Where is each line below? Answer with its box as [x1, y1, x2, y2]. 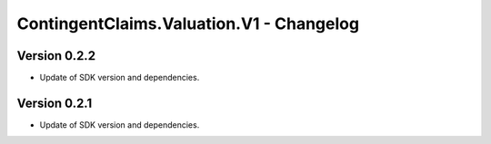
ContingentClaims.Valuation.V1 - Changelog [16, 14, 359, 34]
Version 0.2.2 [16, 48, 95, 63]
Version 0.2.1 [16, 95, 93, 110]
